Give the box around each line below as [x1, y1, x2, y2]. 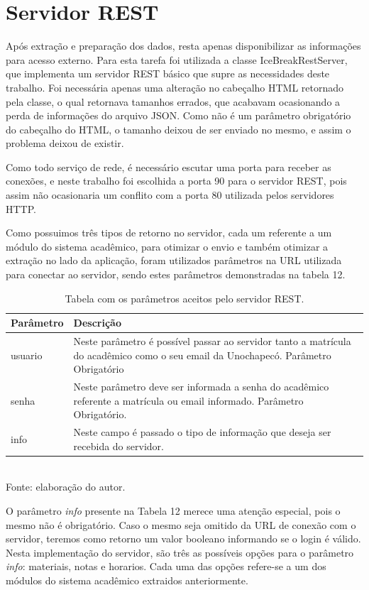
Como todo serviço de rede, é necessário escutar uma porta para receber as [6, 159, 331, 174]
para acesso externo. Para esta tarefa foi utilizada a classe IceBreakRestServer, [6, 52, 348, 67]
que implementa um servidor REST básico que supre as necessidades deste [6, 66, 330, 81]
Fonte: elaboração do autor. [6, 479, 126, 494]
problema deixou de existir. [6, 136, 124, 151]
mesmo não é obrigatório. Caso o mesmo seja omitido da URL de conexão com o [6, 517, 356, 532]
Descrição [73, 315, 121, 330]
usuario [11, 347, 43, 362]
